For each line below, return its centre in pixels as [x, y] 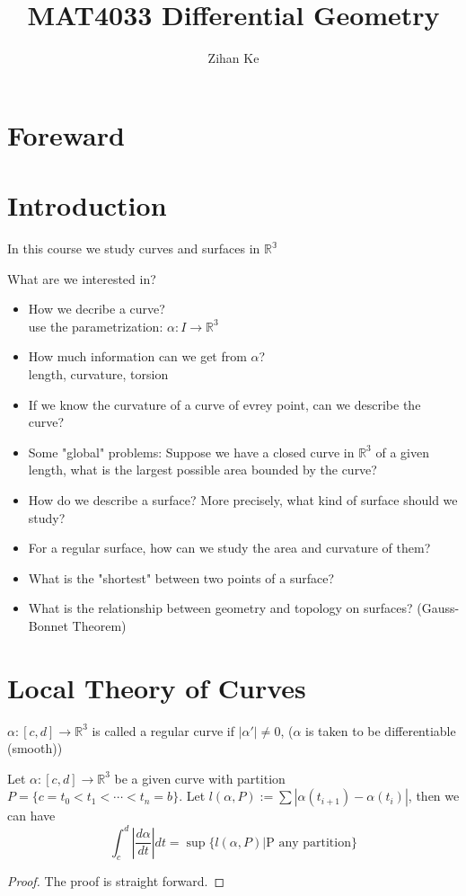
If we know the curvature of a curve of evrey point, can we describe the [224, 404]
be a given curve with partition [200, 778]
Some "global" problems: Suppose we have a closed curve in [191, 452]
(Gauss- [438, 608]
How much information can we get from [137, 356]
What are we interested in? [82, 278]
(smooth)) [35, 748]
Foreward [66, 134]
